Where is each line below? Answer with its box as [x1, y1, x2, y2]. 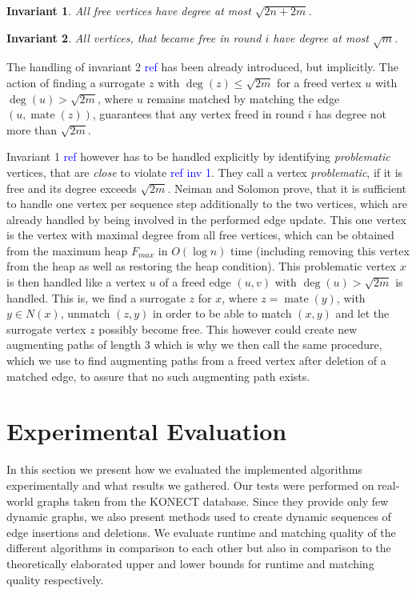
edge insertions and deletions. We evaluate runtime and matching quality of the [6, 523, 396, 540]
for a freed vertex [277, 74, 362, 90]
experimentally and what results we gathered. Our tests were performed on [6, 476, 374, 493]
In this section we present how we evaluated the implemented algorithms [6, 461, 362, 478]
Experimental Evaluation [6, 415, 287, 447]
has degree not [315, 106, 387, 122]
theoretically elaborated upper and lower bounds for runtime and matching [6, 555, 374, 571]
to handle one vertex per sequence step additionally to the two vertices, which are [6, 195, 407, 212]
